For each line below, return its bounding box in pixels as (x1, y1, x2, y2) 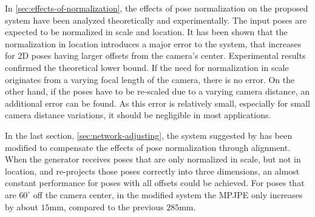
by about (5, 200, 38, 213)
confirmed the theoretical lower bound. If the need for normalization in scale (5, 61, 289, 73)
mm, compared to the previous (49, 200, 164, 213)
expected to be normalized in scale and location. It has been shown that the (5, 25, 288, 38)
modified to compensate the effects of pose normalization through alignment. (5, 141, 291, 153)
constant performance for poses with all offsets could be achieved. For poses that (5, 176, 305, 189)
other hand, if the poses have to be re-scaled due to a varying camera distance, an (5, 85, 310, 98)
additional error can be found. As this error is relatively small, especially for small (5, 96, 310, 109)
